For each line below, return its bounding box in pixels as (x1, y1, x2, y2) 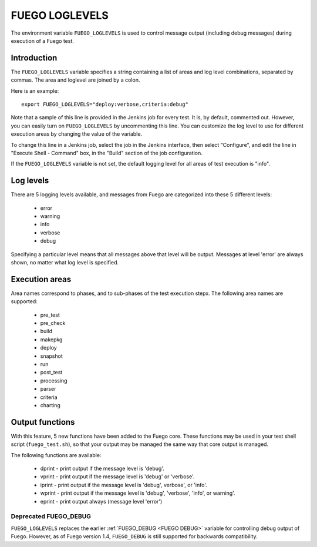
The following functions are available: (11, 451, 102, 458)
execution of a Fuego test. (11, 37, 75, 44)
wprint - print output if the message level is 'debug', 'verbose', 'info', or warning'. (40, 489, 235, 496)
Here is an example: (11, 87, 59, 94)
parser (40, 385, 56, 392)
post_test (40, 369, 63, 376)
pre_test (40, 311, 60, 318)
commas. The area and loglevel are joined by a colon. (11, 76, 140, 83)
